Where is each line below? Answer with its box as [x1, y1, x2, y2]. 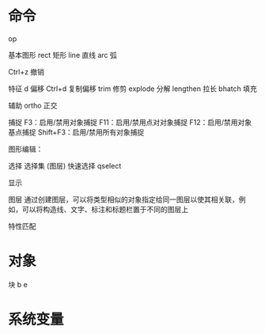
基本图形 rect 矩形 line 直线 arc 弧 [8, 50, 117, 59]
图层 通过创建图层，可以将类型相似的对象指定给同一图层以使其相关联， [8, 195, 239, 204]
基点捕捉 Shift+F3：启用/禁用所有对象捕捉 [8, 127, 145, 137]
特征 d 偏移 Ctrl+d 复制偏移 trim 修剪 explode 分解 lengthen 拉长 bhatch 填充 [8, 84, 257, 93]
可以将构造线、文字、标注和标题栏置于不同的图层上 [21, 204, 188, 214]
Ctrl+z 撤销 [8, 66, 45, 76]
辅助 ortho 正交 [8, 101, 58, 110]
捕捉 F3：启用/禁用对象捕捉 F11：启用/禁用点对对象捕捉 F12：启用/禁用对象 [8, 117, 252, 127]
